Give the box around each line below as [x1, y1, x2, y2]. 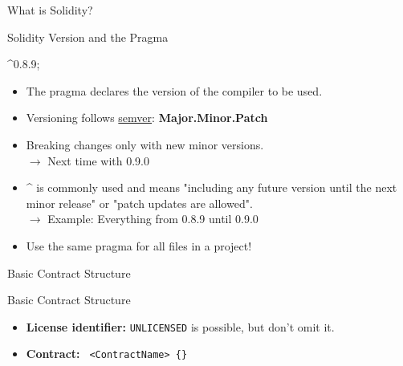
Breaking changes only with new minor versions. [26, 136, 264, 152]
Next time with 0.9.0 [47, 152, 149, 169]
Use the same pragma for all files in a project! [26, 237, 252, 254]
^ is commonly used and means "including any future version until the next [26, 179, 397, 196]
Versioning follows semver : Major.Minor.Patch [26, 109, 268, 126]
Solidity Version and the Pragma [7, 28, 169, 45]
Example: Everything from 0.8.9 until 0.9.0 [47, 210, 258, 227]
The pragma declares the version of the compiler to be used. [26, 82, 323, 99]
